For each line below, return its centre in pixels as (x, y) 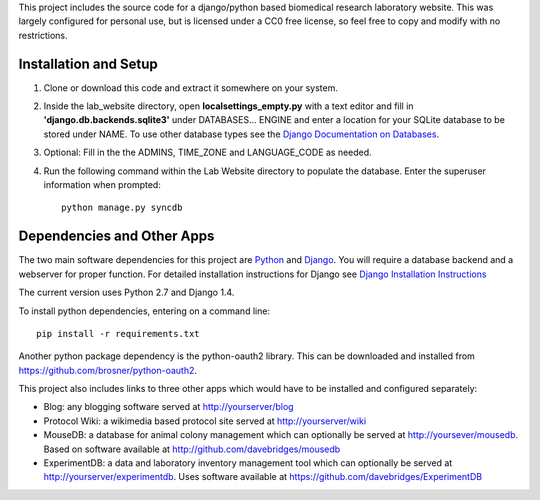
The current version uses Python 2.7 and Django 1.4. (126, 292)
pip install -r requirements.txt (118, 333)
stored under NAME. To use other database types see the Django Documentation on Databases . (241, 134)
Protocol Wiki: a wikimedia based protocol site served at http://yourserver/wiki (205, 421)
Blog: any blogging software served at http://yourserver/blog (168, 407)
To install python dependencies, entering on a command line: (144, 311)
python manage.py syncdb (122, 208)
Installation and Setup (88, 63)
